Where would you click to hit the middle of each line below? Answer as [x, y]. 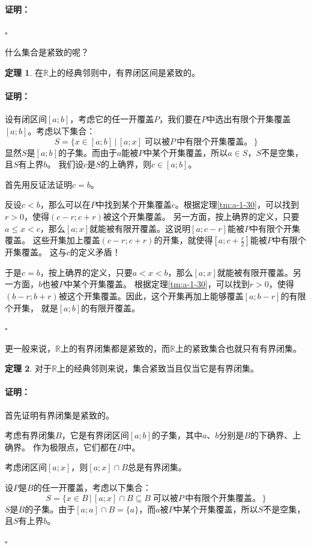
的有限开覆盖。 [110, 307]
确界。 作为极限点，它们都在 [61, 447]
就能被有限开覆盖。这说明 [140, 228]
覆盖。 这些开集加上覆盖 [53, 240]
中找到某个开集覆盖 [134, 204]
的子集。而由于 [87, 152]
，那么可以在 [65, 204]
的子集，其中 [177, 435]
